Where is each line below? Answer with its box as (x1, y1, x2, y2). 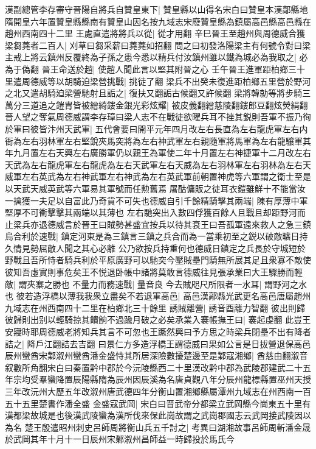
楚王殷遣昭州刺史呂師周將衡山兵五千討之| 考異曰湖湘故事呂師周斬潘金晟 (24, 420, 311, 433)
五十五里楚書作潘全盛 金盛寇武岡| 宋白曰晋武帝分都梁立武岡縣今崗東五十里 (5, 397, 303, 409)
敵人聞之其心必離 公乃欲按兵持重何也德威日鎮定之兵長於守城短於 (47, 241, 306, 254)
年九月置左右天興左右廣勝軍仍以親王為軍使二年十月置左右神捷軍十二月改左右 (5, 146, 311, 159)
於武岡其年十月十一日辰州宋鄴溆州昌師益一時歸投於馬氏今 (5, 433, 235, 445)
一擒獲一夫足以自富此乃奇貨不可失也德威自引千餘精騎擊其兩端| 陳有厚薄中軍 (5, 194, 308, 207)
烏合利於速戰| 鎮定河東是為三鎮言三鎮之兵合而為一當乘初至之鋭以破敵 (5, 230, 283, 242)
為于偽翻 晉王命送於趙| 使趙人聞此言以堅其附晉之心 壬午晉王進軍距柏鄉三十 (5, 62, 305, 75)
